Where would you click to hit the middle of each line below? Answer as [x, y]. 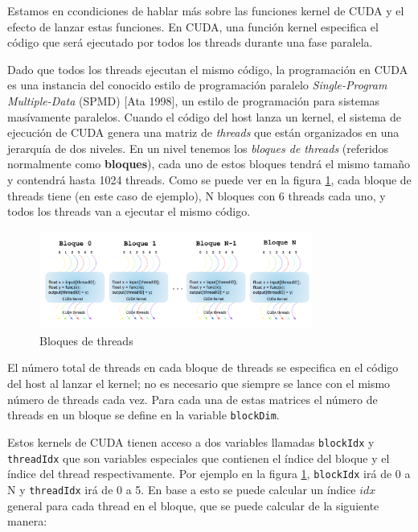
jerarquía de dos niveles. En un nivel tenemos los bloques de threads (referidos [198, 148]
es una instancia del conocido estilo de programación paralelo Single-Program [197, 85]
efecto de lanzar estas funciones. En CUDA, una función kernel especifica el [193, 26]
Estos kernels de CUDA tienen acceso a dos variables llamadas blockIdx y [191, 441]
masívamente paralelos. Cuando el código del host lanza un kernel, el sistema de [205, 116]
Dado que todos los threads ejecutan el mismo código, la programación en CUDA [208, 69]
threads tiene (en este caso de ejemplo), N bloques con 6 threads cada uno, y [197, 195]
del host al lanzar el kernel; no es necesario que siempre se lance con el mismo [199, 384]
